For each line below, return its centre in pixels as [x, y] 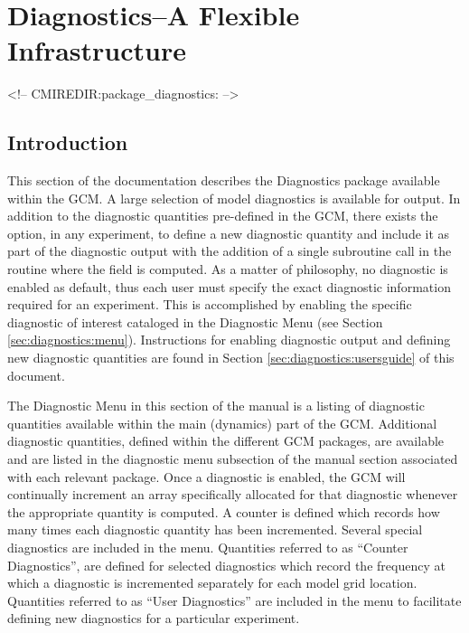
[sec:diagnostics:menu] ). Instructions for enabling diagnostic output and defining [229, 340]
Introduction [68, 142]
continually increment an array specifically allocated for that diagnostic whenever [233, 494]
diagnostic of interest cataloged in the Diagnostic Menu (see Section [195, 321]
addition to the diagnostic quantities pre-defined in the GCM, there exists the [223, 216]
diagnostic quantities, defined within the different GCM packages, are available [226, 441]
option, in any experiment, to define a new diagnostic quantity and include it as [229, 233]
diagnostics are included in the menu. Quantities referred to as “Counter [208, 547]
